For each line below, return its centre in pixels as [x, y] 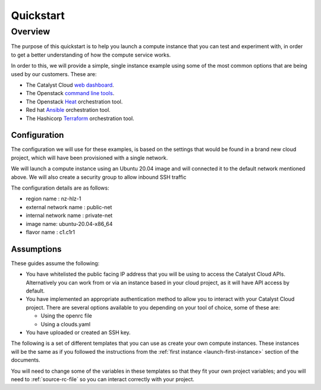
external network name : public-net [69, 207]
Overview [31, 32]
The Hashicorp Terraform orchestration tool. [80, 118]
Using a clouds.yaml [66, 324]
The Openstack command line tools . [70, 93]
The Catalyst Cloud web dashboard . [70, 85]
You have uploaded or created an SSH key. [78, 332]
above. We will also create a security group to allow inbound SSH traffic [99, 177]
